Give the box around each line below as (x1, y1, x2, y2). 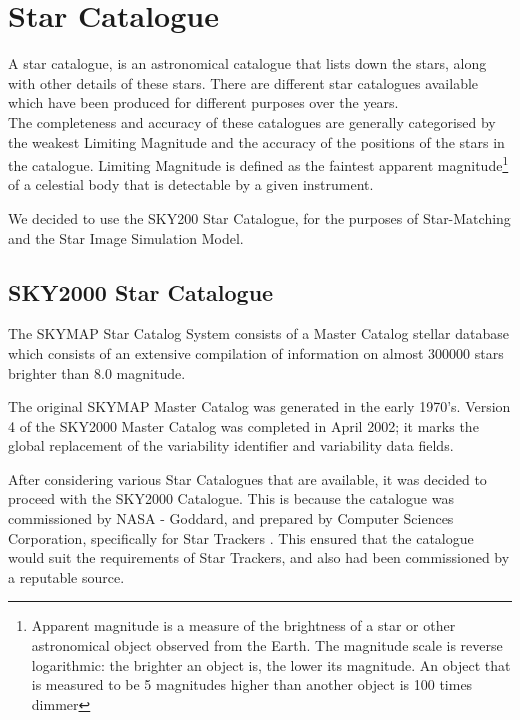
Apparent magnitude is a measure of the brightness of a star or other (31, 615, 456, 636)
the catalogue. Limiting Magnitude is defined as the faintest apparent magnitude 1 (8, 152, 509, 175)
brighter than (8, 362, 90, 383)
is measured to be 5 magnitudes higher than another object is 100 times (31, 674, 473, 695)
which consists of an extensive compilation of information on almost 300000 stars (8, 342, 504, 363)
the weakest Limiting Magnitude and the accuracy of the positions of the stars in (8, 131, 505, 152)
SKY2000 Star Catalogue (8, 276, 274, 307)
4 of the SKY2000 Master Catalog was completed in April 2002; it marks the (8, 415, 479, 436)
